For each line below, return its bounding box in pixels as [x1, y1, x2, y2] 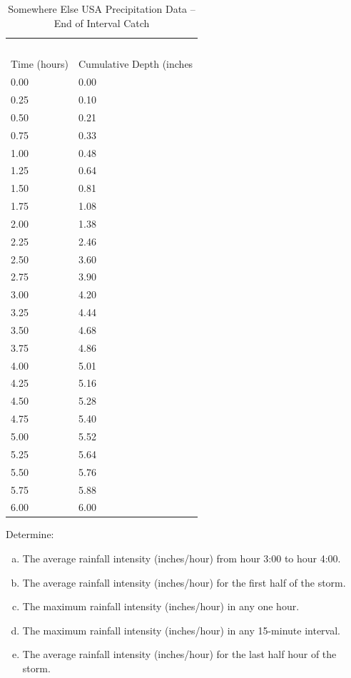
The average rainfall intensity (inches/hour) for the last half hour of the [22, 647, 337, 662]
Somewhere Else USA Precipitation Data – [8, 1, 195, 16]
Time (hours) [11, 56, 69, 71]
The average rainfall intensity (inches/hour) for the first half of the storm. [22, 575, 346, 590]
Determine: [6, 527, 54, 542]
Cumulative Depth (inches [78, 56, 193, 71]
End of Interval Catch [54, 15, 150, 30]
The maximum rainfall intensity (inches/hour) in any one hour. [22, 599, 300, 614]
